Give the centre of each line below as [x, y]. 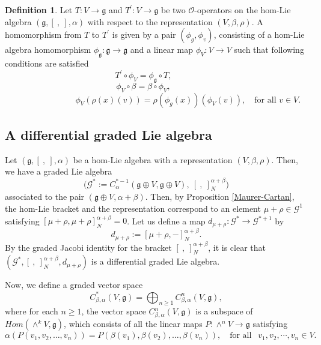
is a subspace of [224, 311]
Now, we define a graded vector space [74, 285]
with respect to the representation [150, 21]
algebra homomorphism [48, 49]
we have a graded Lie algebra [59, 171]
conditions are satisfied [47, 63]
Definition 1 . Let [39, 10]
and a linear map [162, 49]
